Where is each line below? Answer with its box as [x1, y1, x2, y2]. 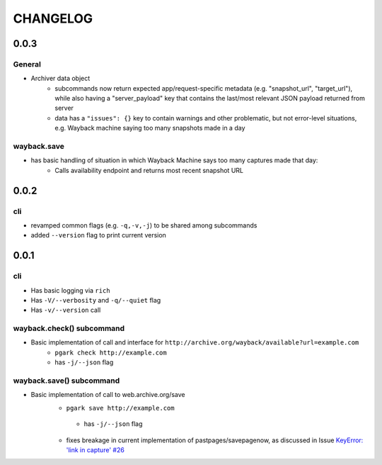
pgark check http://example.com [54, 348, 167, 357]
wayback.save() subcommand [13, 376, 120, 386]
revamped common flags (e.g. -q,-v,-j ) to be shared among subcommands [30, 220, 257, 230]
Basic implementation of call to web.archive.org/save [30, 391, 185, 399]
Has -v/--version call [30, 306, 101, 315]
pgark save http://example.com [66, 404, 175, 412]
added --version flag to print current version [30, 231, 166, 240]
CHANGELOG [13, 11, 93, 26]
